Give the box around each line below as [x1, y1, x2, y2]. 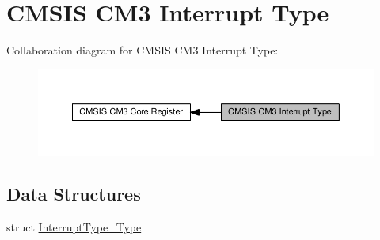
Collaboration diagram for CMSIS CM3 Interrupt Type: [6, 42, 279, 58]
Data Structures [6, 181, 141, 205]
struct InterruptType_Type [6, 218, 142, 234]
